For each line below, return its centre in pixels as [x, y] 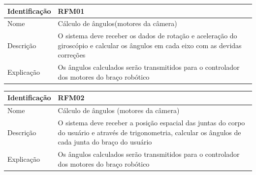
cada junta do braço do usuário [105, 142]
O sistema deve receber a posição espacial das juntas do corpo [151, 123]
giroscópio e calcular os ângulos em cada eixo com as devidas [150, 45]
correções [72, 55]
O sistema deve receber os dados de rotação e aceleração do [147, 36]
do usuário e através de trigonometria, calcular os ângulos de [149, 132]
